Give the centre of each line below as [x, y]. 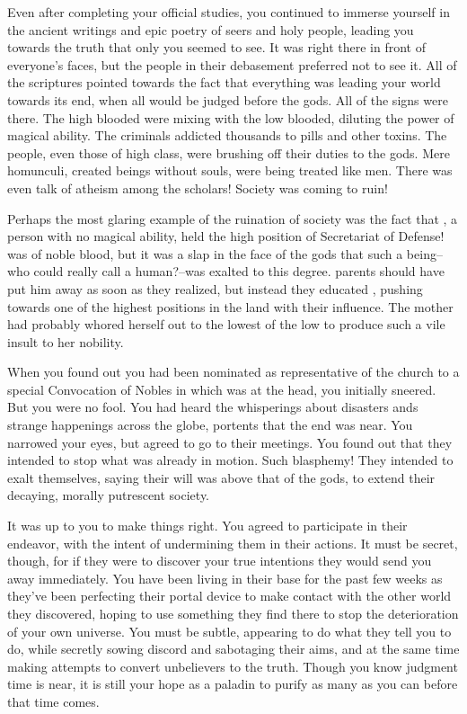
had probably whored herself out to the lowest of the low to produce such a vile [226, 324]
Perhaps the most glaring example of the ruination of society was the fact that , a [233, 218]
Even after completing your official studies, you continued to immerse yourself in [229, 12]
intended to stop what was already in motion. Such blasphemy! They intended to [230, 460]
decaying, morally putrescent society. [109, 495]
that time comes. [53, 701]
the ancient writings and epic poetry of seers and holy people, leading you [211, 29]
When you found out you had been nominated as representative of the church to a [233, 372]
